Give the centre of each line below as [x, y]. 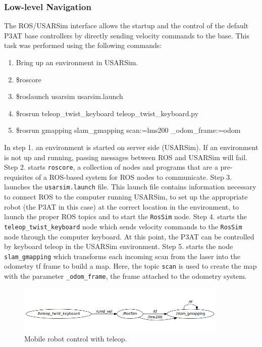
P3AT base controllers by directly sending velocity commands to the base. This [127, 35]
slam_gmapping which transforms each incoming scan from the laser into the [122, 256]
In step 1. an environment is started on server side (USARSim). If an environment [131, 147]
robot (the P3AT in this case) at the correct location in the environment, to [122, 206]
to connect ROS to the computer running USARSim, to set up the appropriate [126, 197]
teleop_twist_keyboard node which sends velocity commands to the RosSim [123, 226]
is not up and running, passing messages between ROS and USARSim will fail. [126, 157]
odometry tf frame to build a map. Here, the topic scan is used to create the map [130, 266]
